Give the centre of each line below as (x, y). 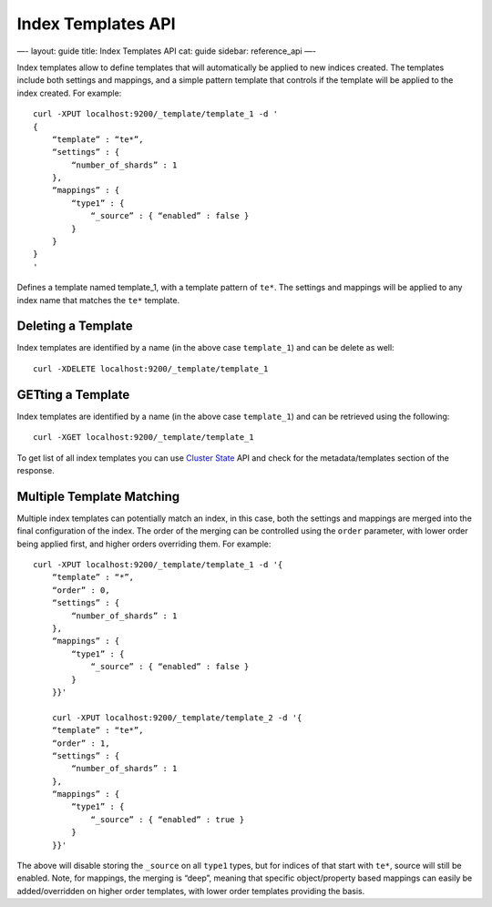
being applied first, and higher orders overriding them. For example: (144, 544)
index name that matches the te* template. (98, 300)
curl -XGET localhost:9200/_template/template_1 (143, 438)
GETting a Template (73, 395)
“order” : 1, (81, 743)
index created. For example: (69, 93)
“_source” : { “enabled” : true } (168, 819)
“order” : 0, (81, 590)
